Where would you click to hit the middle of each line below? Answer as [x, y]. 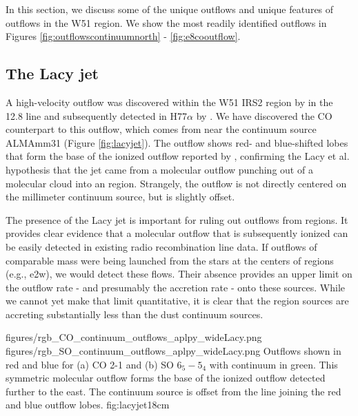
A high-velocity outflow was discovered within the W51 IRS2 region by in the [169, 102]
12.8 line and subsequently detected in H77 [97, 115]
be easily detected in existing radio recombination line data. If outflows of [161, 246]
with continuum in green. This [274, 364]
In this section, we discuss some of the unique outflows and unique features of [170, 9]
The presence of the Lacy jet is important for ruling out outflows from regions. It [177, 219]
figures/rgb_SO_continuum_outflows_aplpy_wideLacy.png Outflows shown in [173, 351]
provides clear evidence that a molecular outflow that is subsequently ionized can [177, 233]
